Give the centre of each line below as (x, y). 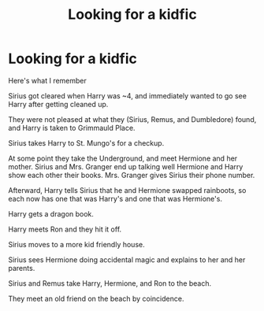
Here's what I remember (47, 80)
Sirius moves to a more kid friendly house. (76, 244)
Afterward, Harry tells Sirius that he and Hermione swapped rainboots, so (127, 190)
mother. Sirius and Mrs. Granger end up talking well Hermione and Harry (126, 166)
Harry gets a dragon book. (51, 213)
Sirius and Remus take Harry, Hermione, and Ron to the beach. (110, 283)
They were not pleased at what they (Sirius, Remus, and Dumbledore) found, (132, 119)
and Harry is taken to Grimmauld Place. (72, 128)
